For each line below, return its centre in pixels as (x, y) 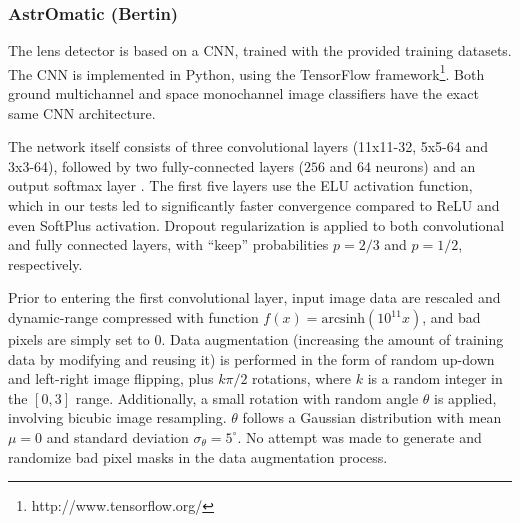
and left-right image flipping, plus (111, 378)
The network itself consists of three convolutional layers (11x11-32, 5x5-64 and (248, 146)
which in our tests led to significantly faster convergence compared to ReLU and (254, 205)
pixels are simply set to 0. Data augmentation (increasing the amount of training (256, 339)
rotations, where (302, 378)
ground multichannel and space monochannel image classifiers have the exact (243, 93)
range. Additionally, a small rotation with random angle (247, 397)
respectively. (45, 263)
